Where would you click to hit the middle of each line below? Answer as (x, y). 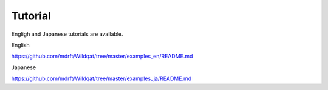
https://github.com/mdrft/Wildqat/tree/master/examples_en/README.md (102, 56)
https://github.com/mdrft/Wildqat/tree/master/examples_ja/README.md (101, 78)
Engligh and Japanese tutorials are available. (67, 34)
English (20, 45)
